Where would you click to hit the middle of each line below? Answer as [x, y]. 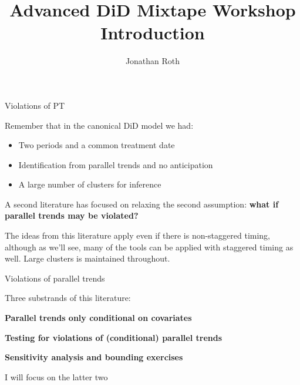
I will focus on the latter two [56, 376]
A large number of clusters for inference [90, 184]
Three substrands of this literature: [68, 298]
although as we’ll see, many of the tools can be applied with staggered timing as [149, 247]
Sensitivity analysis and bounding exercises [94, 357]
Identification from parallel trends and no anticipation [116, 164]
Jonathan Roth [153, 61]
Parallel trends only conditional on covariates [98, 318]
